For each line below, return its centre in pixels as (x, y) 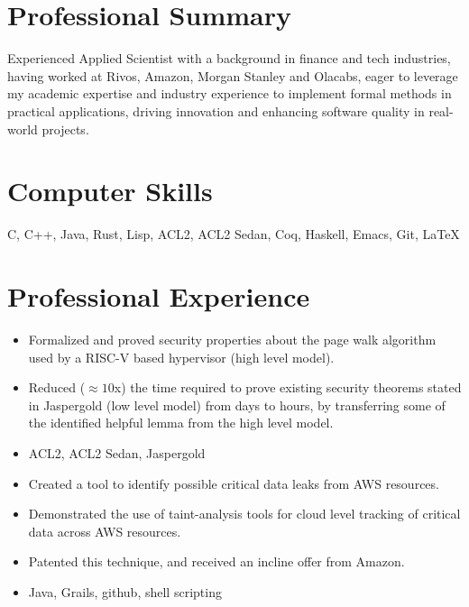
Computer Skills (110, 191)
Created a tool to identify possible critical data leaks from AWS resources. (234, 483)
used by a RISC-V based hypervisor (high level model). (181, 357)
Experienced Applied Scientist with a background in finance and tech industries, (229, 58)
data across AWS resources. (105, 531)
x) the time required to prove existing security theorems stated (288, 387)
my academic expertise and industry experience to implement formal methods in (230, 93)
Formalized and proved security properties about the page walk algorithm (232, 339)
